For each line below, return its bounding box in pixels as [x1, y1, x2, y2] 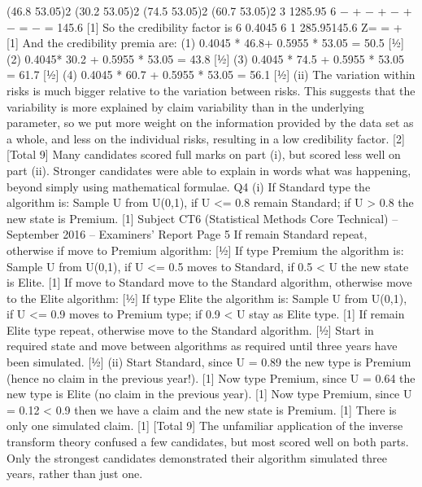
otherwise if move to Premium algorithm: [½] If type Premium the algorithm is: [7, 241, 404, 258]
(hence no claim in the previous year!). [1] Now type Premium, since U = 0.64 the [7, 369, 415, 386]
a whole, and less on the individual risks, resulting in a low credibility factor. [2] [7, 129, 405, 147]
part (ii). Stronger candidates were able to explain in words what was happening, [7, 161, 411, 178]
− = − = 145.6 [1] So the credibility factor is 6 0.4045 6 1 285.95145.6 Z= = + [7, 18, 402, 35]
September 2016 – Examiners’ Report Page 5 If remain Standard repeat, [7, 226, 368, 243]
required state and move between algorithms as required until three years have [7, 337, 398, 354]
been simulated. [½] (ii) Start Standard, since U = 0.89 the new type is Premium [7, 353, 411, 371]
